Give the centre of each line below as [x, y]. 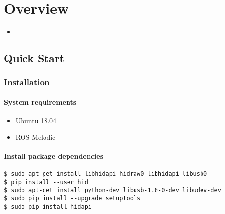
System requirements [40, 101]
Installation [27, 82]
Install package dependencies [54, 156]
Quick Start [34, 58]
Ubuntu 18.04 [36, 120]
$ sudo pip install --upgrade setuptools [72, 199]
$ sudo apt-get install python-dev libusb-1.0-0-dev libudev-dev [112, 190]
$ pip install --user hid [46, 182]
